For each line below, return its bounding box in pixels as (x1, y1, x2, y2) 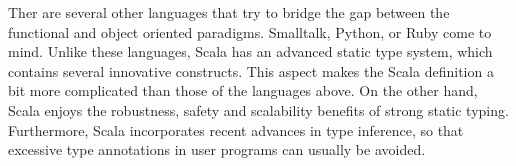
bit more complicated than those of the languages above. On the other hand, (8, 80, 478, 101)
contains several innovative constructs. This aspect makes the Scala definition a (8, 60, 494, 81)
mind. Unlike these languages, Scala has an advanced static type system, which (8, 41, 493, 62)
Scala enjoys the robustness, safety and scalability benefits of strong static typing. (8, 99, 509, 120)
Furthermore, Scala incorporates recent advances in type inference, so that (8, 119, 464, 140)
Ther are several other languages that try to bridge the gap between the (8, 2, 450, 22)
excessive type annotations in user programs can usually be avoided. (8, 139, 426, 160)
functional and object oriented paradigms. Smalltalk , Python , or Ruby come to (8, 21, 492, 42)
